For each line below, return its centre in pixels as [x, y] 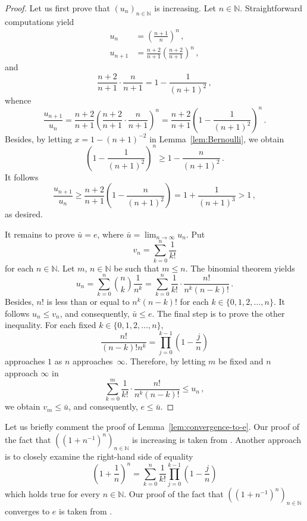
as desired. [24, 214]
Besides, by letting [38, 138]
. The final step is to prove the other [218, 313]
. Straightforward [271, 8]
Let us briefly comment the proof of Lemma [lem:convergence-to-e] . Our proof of [152, 427]
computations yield [40, 21]
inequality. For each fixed [51, 325]
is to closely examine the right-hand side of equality [99, 456]
